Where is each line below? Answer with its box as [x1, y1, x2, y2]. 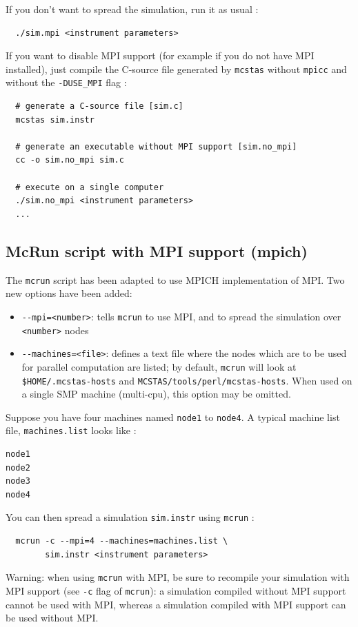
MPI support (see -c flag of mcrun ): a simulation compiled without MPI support [6, 583, 346, 597]
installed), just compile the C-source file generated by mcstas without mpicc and [6, 61, 347, 76]
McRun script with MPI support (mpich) [6, 240, 308, 261]
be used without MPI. [6, 610, 99, 625]
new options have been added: [6, 286, 132, 300]
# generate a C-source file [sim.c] [15, 101, 183, 112]
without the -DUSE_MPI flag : [6, 75, 127, 90]
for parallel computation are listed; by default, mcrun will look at [21, 359, 297, 373]
